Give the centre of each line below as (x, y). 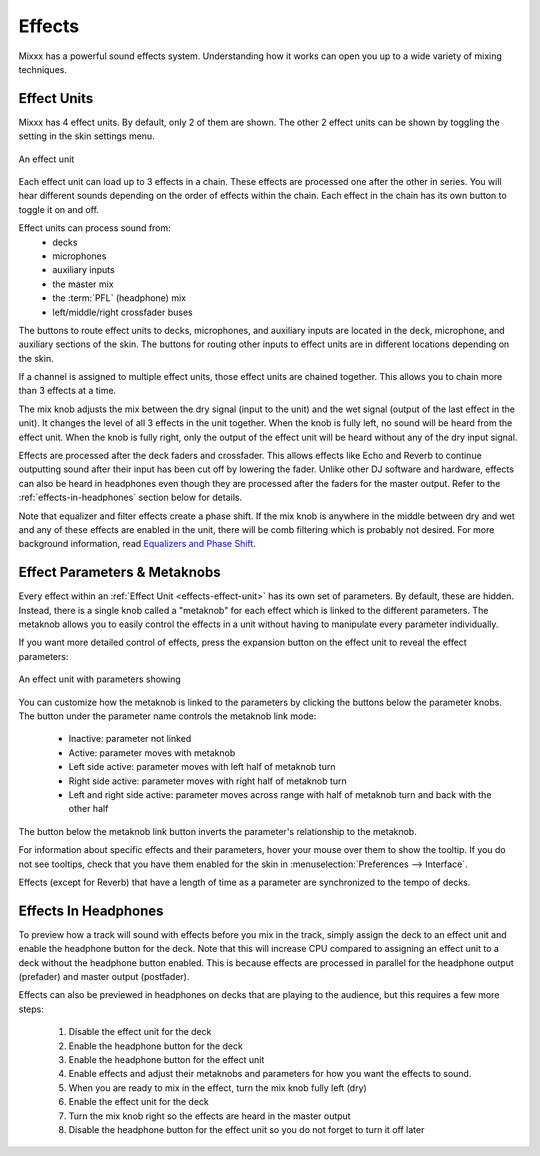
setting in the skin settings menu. (86, 136)
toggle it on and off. (59, 209)
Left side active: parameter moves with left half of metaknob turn (202, 767)
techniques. (42, 69)
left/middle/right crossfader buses (123, 312)
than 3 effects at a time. (67, 391)
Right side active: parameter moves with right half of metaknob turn (207, 781)
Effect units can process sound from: (95, 228)
